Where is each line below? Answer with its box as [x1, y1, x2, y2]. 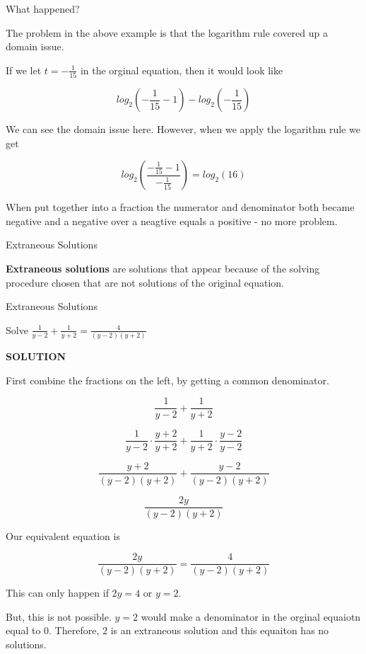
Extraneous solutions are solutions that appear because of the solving [6, 261, 320, 276]
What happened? [6, 1, 80, 16]
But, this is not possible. [6, 609, 112, 624]
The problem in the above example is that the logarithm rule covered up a [6, 25, 328, 40]
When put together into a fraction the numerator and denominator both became [6, 200, 355, 214]
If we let [6, 62, 42, 77]
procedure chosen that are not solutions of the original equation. [6, 275, 284, 289]
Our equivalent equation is [6, 528, 120, 543]
